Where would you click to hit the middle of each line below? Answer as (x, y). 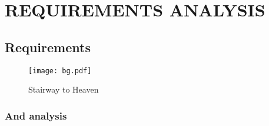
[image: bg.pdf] (60, 71)
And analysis (36, 115)
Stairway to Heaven (64, 89)
